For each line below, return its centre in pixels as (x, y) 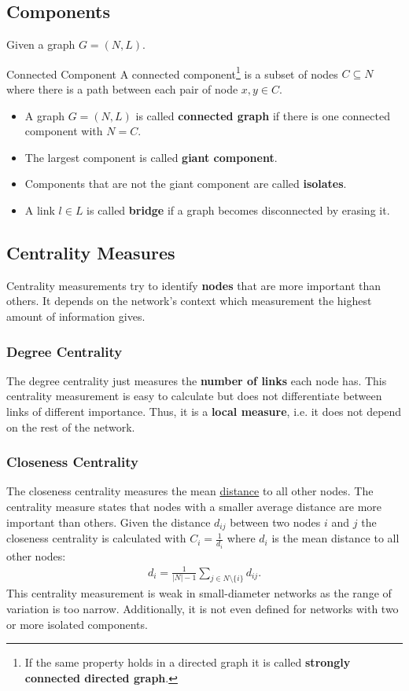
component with (64, 131)
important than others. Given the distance (109, 522)
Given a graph (41, 44)
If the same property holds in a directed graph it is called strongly (188, 662)
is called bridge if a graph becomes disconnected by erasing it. (238, 210)
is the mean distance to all (335, 538)
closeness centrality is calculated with (96, 538)
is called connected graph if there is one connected (263, 115)
